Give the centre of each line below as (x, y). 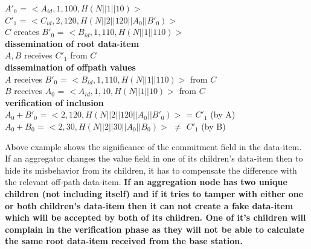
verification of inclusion (54, 102)
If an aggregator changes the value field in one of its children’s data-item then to (154, 158)
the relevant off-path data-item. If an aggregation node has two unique (146, 182)
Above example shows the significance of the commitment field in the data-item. (153, 146)
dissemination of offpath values (70, 67)
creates (26, 32)
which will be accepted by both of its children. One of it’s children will (155, 217)
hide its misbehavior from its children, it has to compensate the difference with (151, 170)
